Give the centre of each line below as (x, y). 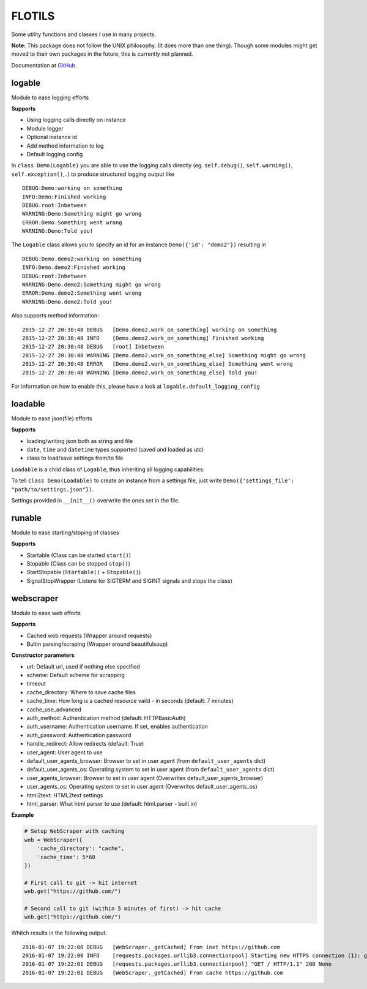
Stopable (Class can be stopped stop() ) (79, 564)
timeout (36, 684)
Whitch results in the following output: (59, 933)
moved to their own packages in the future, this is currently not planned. (102, 54)
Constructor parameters (43, 655)
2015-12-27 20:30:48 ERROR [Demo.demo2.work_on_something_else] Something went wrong (158, 364)
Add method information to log (65, 146)
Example (23, 815)
